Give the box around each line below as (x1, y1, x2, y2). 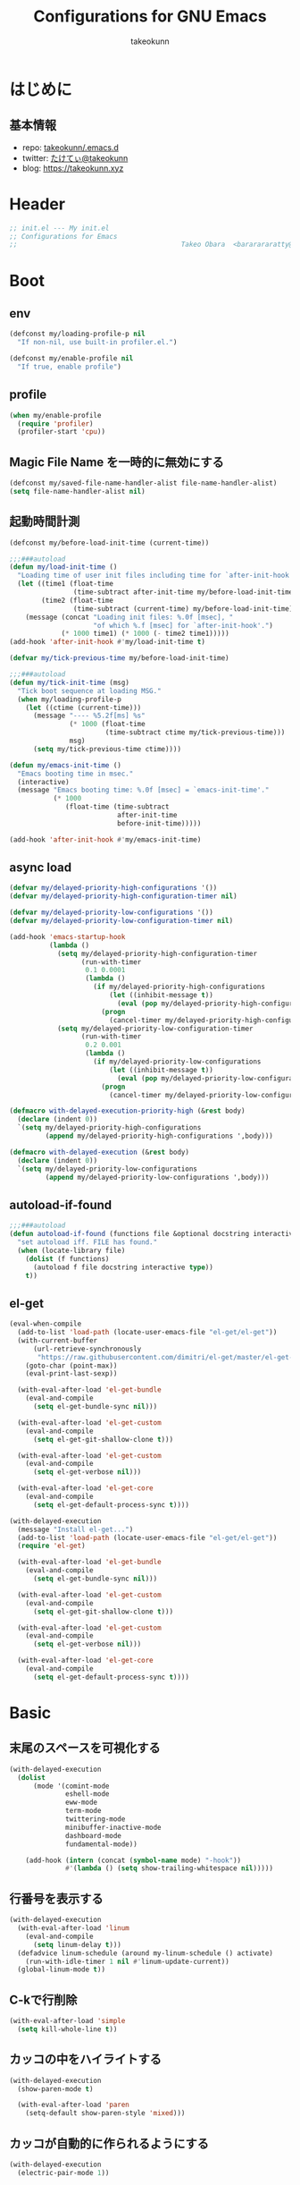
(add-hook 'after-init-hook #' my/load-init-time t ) (9, 638, 205, 647)
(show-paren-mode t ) (17, 2084, 94, 2094)
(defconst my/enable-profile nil (9, 354, 134, 363)
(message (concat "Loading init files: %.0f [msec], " (25, 613, 234, 622)
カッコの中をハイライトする (9, 2052, 162, 2067)
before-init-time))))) (117, 818, 202, 828)
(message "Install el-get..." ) (17, 1525, 134, 1534)
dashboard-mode (65, 1831, 122, 1840)
